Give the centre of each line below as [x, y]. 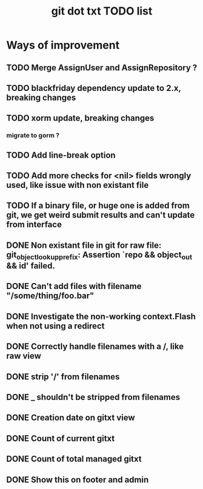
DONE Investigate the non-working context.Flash [101, 316]
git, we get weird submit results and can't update [101, 215]
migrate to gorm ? [33, 136]
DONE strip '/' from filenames [63, 377]
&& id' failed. [31, 266]
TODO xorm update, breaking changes [80, 118]
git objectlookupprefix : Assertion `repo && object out [99, 256]
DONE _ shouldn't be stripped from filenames [93, 397]
